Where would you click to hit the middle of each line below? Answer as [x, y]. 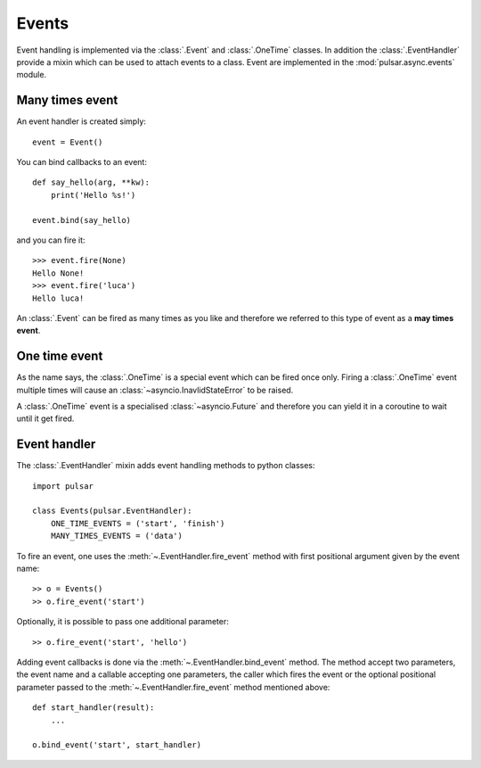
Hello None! [58, 273]
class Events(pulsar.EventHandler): [112, 511]
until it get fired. [45, 418]
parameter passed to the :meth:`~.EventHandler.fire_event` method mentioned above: [173, 687]
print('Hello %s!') [93, 195]
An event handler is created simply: [82, 121]
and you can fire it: [51, 240]
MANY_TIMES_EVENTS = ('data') [116, 536]
